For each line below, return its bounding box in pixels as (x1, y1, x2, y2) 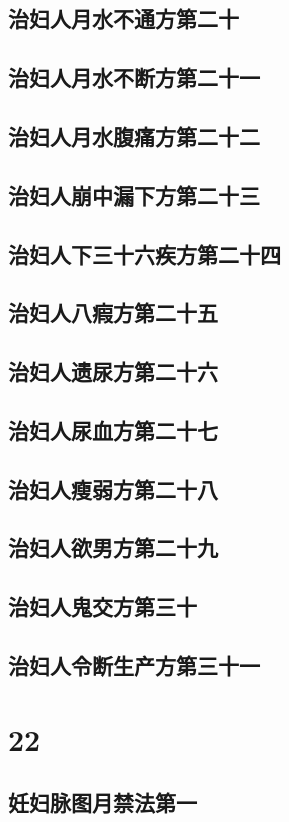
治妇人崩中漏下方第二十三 (8, 179, 260, 210)
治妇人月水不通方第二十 (8, 3, 239, 34)
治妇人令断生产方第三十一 (8, 649, 260, 680)
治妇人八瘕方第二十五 (8, 297, 218, 328)
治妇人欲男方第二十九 (8, 532, 218, 563)
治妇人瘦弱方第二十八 (8, 473, 218, 504)
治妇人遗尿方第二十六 (8, 356, 218, 387)
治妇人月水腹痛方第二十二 (8, 120, 260, 151)
